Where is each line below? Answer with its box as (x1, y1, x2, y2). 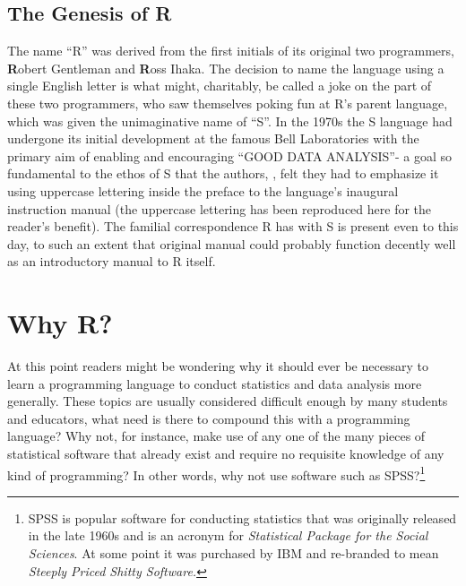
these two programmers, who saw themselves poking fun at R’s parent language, (7, 93, 448, 112)
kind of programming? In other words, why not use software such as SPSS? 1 (7, 462, 426, 484)
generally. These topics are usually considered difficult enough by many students (7, 392, 448, 410)
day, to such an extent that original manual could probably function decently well (7, 234, 456, 253)
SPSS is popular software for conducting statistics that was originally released (28, 508, 457, 527)
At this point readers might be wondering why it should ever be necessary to (7, 357, 428, 375)
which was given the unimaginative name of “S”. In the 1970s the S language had (7, 111, 453, 130)
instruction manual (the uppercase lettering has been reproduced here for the (7, 199, 432, 218)
